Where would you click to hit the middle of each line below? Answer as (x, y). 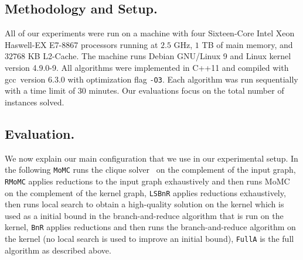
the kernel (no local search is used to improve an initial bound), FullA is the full (149, 239)
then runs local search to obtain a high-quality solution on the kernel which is (144, 204)
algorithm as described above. (58, 250)
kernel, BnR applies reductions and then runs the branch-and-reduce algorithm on (150, 227)
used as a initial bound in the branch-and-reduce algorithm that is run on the (144, 215)
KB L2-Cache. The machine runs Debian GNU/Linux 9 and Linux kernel (159, 56)
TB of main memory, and (247, 44)
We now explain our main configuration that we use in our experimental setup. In (151, 158)
